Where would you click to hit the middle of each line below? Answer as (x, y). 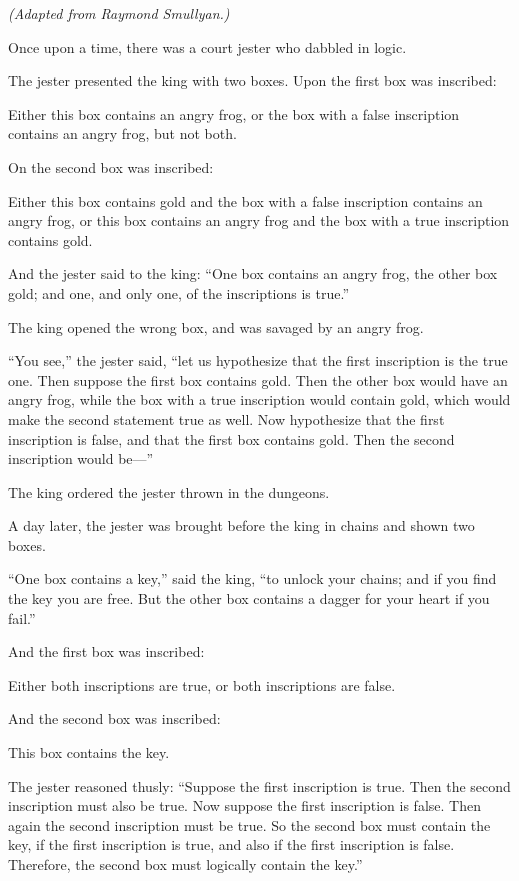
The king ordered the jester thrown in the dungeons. (169, 491)
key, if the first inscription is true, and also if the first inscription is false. (231, 844)
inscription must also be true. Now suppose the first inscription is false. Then (244, 805)
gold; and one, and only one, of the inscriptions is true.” (179, 292)
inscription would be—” (81, 458)
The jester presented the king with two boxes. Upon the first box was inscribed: (252, 80)
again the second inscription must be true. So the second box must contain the (249, 824)
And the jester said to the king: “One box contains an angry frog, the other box (253, 273)
